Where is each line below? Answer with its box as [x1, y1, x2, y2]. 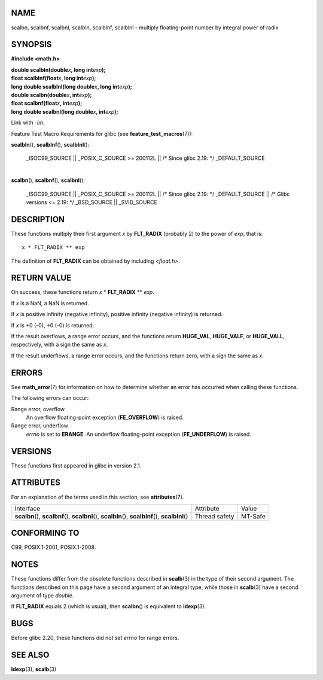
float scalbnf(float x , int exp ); [11, 99, 83, 107]
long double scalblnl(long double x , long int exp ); [11, 83, 132, 90]
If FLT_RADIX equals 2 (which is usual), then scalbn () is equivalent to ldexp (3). [11, 603, 206, 610]
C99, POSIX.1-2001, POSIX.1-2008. [11, 544, 96, 551]
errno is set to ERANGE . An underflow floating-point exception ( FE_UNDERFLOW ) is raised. [26, 430, 251, 438]
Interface [14, 504, 41, 512]
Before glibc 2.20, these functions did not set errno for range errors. [11, 635, 179, 642]
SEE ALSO [11, 650, 50, 660]
